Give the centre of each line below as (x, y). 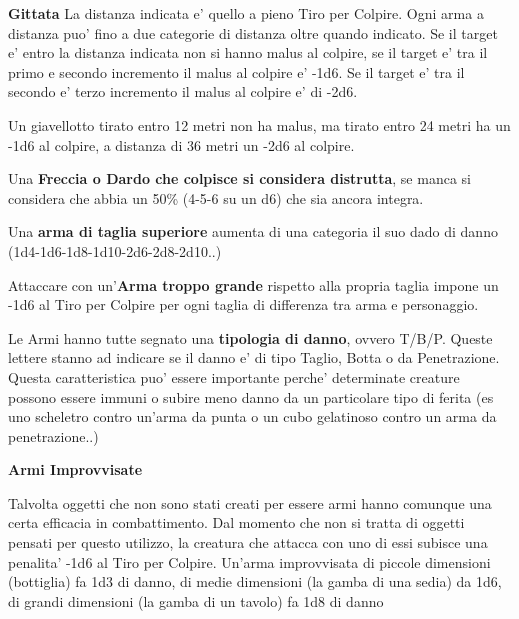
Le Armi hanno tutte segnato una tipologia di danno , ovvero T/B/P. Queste (250, 337)
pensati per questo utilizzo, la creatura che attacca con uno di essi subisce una (248, 542)
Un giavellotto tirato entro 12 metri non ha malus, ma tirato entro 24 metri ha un (259, 124)
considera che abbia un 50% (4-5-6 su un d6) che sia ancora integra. (216, 197)
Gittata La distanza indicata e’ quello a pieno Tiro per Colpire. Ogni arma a (246, 13)
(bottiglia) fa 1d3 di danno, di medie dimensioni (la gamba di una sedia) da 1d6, (255, 581)
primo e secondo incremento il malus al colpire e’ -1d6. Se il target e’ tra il (236, 71)
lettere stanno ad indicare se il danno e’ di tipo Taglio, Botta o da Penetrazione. (254, 357)
